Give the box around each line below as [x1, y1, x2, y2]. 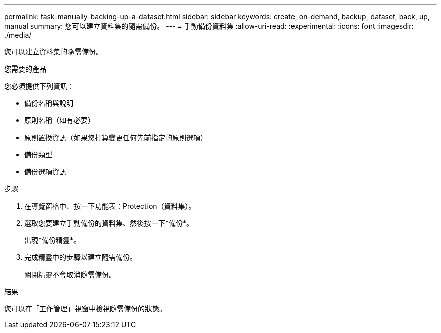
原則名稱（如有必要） [24, 116, 95, 124]
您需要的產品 [4, 64, 46, 73]
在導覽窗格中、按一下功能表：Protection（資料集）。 [24, 202, 196, 210]
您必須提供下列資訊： [4, 82, 75, 90]
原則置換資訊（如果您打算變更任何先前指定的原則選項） [24, 133, 207, 142]
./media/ [4, 31, 32, 39]
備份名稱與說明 [24, 99, 73, 107]
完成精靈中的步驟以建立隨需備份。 [24, 253, 137, 261]
